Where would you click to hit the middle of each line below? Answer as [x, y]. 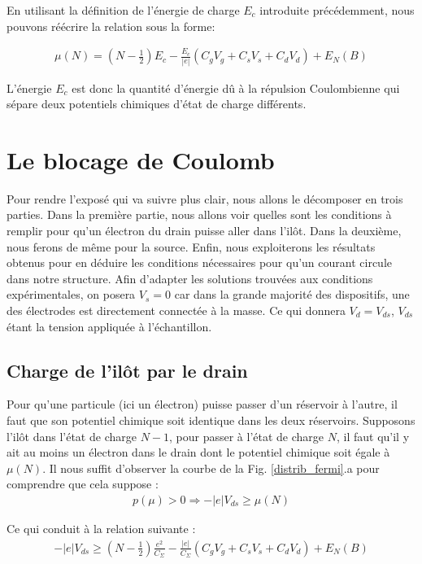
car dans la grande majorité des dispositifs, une [292, 294]
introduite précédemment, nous [337, 10]
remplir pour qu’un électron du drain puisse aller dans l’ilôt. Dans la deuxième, [204, 231]
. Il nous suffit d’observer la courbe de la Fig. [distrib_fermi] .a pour [211, 468]
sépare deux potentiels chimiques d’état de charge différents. [157, 104]
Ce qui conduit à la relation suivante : [101, 528]
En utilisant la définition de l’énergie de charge [123, 10]
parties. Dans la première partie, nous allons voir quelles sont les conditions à [199, 214]
